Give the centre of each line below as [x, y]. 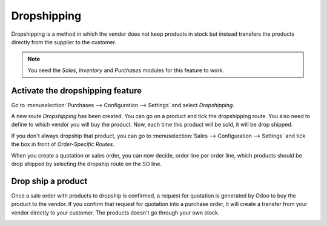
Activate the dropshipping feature [77, 91]
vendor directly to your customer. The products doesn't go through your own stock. [115, 213]
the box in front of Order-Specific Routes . [63, 144]
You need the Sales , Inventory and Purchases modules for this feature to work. [126, 70]
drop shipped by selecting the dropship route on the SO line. [87, 164]
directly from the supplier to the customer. [64, 42]
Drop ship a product [49, 181]
